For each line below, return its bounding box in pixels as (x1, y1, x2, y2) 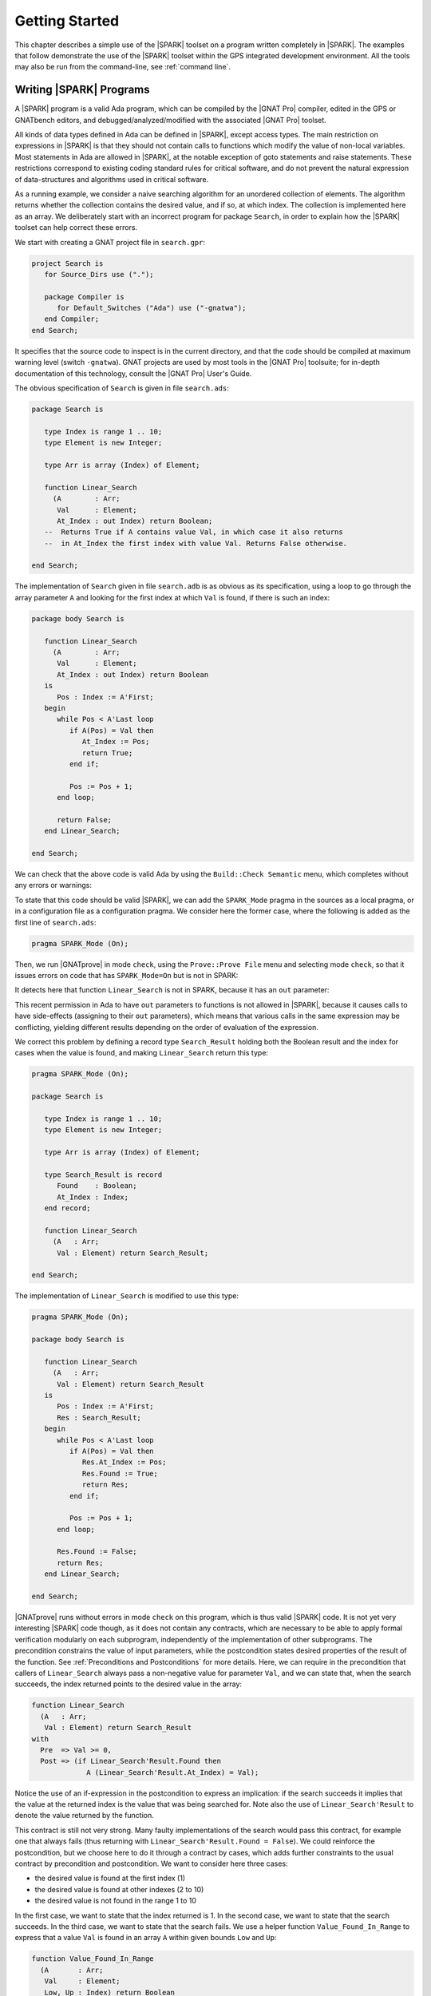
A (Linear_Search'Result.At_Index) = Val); (86, 1768, 259, 1776)
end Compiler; (44, 315, 100, 323)
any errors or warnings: (14, 881, 92, 890)
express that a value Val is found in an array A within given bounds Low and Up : (14, 1933, 277, 1943)
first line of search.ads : (14, 917, 97, 927)
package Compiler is (44, 292, 125, 301)
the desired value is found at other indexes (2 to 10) (34, 1884, 204, 1894)
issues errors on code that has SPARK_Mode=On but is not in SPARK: (14, 970, 239, 980)
